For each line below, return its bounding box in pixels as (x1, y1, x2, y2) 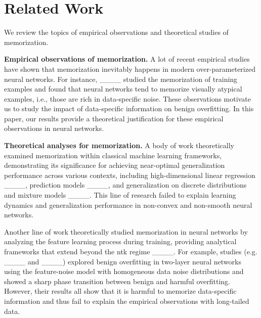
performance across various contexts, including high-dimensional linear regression (4, 169, 255, 180)
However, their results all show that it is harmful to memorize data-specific (4, 286, 237, 296)
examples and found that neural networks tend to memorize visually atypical (4, 83, 242, 94)
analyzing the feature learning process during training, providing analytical (4, 236, 237, 247)
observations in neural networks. (4, 123, 104, 133)
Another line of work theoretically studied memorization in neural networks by (4, 226, 248, 237)
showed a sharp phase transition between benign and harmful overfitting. (4, 276, 230, 286)
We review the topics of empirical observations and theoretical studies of (4, 27, 229, 37)
